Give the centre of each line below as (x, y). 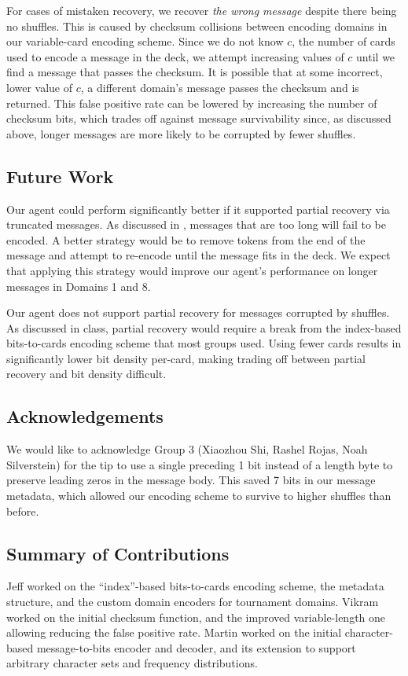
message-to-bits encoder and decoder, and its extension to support (196, 647)
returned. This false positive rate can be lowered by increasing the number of (192, 103)
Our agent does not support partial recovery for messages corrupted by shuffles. (198, 312)
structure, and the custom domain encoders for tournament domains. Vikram (193, 602)
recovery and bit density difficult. (86, 374)
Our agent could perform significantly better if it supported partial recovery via (198, 209)
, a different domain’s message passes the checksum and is (220, 87)
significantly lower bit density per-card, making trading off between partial (186, 358)
